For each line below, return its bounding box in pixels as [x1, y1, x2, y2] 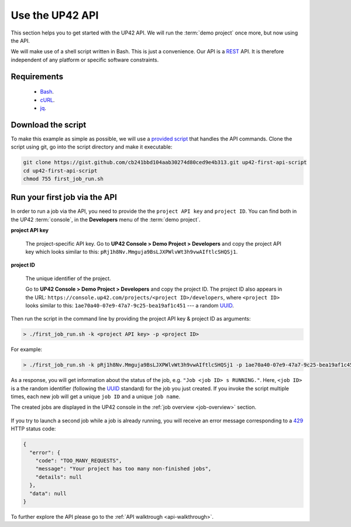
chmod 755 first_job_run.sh [23, 175, 104, 182]
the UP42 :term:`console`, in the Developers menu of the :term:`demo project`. [11, 216, 201, 223]
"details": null [35, 474, 82, 480]
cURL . [40, 97, 55, 104]
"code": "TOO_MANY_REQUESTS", [35, 457, 122, 464]
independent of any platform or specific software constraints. [11, 56, 159, 63]
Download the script [11, 120, 87, 130]
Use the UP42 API [11, 9, 99, 22]
